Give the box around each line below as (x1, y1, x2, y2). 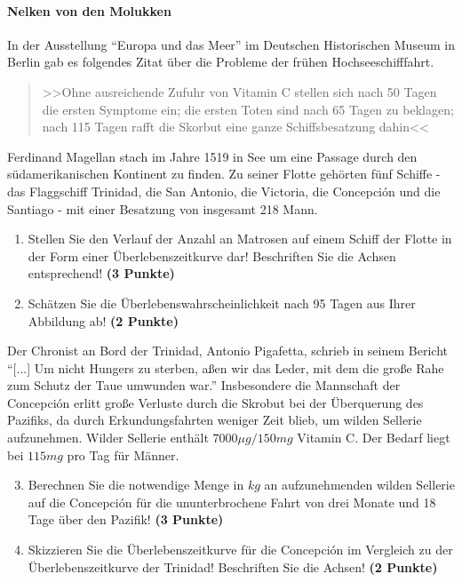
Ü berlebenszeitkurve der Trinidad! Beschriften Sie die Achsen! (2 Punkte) (28, 557, 438, 576)
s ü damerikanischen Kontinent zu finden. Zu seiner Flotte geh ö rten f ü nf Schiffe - (7, 164, 441, 183)
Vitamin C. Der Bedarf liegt (297, 428, 450, 447)
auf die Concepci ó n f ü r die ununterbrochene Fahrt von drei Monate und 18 (28, 492, 436, 511)
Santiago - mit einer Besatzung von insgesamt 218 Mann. (7, 199, 318, 218)
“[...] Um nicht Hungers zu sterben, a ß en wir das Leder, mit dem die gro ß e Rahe (7, 358, 444, 377)
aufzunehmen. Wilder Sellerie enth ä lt (7, 428, 209, 447)
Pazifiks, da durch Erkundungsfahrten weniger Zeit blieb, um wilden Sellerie (7, 411, 422, 429)
